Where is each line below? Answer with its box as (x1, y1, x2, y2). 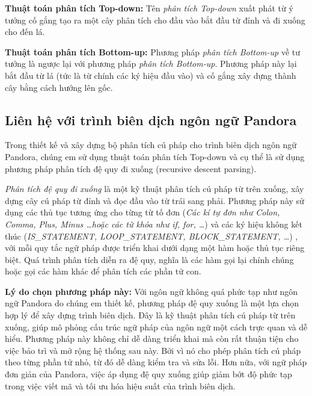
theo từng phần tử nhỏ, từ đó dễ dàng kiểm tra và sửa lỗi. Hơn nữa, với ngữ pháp (5, 356, 307, 368)
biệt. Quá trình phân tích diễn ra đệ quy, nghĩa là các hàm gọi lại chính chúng (5, 253, 294, 265)
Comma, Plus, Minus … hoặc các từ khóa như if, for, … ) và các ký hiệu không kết (5, 217, 302, 230)
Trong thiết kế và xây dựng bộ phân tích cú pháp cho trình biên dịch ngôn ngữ (5, 138, 297, 151)
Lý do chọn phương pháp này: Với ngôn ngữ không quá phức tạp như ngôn (5, 285, 298, 297)
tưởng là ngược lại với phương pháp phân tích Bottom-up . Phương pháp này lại (5, 57, 297, 70)
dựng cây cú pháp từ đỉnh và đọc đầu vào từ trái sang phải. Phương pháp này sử (5, 194, 304, 206)
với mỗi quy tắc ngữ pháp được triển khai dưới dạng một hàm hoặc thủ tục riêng (5, 241, 305, 254)
